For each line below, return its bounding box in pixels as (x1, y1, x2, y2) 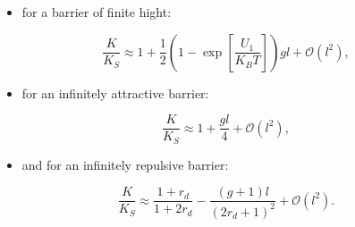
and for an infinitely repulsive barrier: (21, 155, 229, 173)
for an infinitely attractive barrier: (21, 83, 209, 102)
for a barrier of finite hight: (21, 3, 172, 21)
